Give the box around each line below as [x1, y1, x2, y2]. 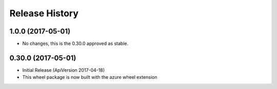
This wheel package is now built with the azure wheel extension [22, 74, 157, 80]
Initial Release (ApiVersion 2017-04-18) [22, 67, 105, 73]
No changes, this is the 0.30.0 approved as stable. [22, 41, 129, 47]
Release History [9, 8, 79, 19]
